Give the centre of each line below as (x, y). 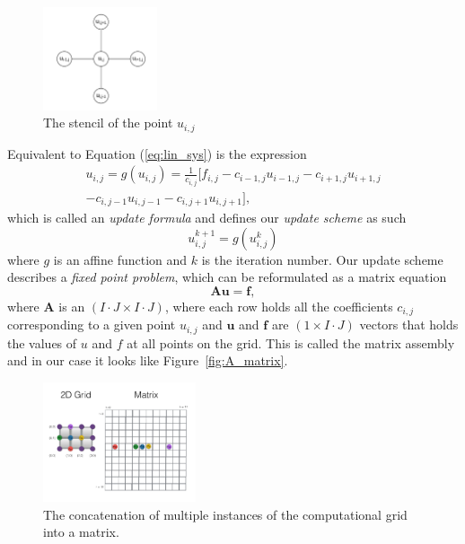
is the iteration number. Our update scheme (322, 259)
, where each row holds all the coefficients (279, 306)
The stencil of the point (108, 123)
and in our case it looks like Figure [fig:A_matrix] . (148, 360)
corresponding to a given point (92, 325)
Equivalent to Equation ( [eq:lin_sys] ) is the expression (157, 153)
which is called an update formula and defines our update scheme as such (207, 218)
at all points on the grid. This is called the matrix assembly (291, 342)
